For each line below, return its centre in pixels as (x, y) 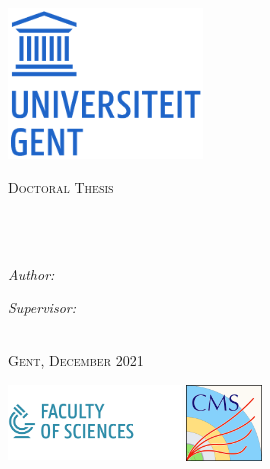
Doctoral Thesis (61, 186)
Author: (31, 273)
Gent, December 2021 (76, 360)
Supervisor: (42, 307)
